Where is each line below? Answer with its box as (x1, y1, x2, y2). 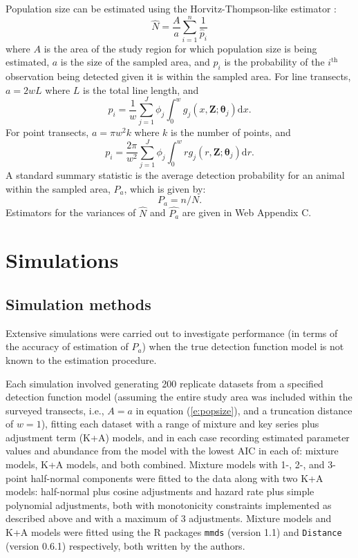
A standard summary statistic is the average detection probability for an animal (6, 168, 345, 182)
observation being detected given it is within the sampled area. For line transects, (6, 69, 351, 84)
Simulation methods (6, 293, 151, 314)
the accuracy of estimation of (6, 339, 129, 354)
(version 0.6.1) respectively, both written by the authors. (6, 538, 245, 552)
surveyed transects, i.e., (6, 403, 104, 417)
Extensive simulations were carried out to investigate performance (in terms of (6, 325, 338, 340)
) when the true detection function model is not (142, 339, 344, 354)
